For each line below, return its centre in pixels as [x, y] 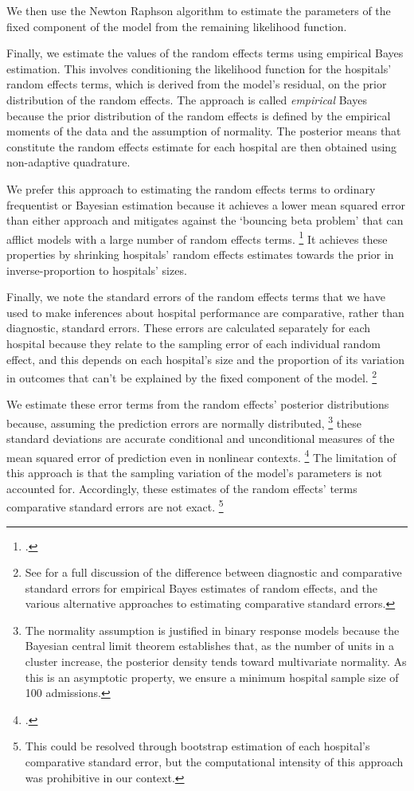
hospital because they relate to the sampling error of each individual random [193, 343]
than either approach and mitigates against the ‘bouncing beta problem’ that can [205, 220]
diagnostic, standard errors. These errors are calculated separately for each [189, 328]
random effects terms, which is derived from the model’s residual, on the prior [197, 84]
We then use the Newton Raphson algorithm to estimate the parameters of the [199, 10]
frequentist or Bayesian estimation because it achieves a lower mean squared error [206, 204]
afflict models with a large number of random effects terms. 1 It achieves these [197, 237]
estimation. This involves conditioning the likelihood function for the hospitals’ [199, 68]
